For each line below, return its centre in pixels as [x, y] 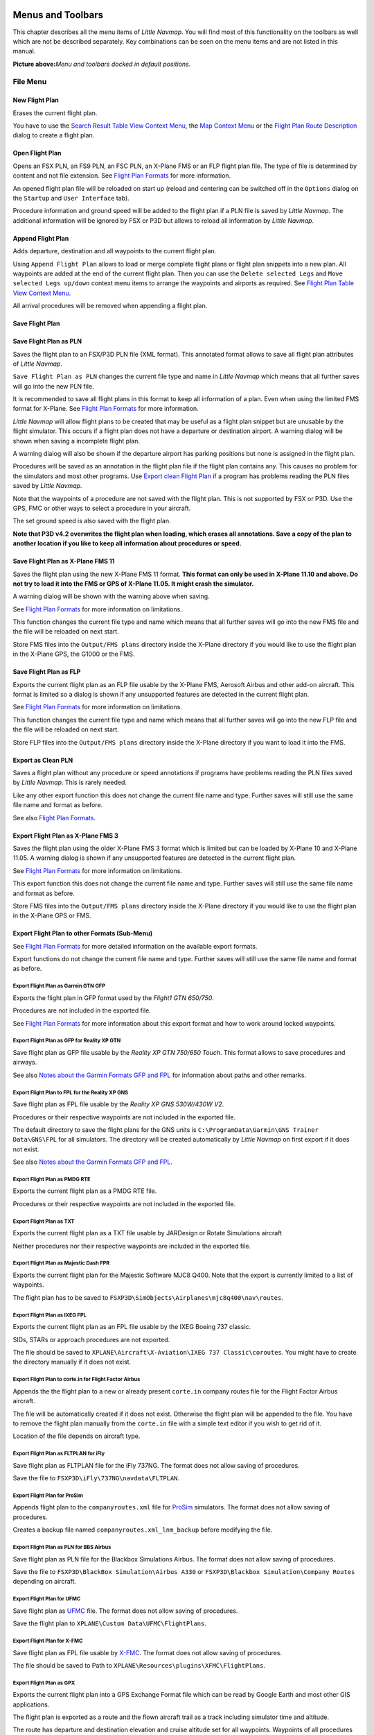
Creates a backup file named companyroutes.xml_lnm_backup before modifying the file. [143, 1530]
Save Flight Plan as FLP [47, 672]
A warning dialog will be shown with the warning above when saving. [112, 596]
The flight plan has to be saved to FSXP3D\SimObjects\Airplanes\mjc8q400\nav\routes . [148, 1297]
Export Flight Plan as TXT [44, 1221]
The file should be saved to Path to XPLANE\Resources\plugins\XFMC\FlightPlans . [139, 1665]
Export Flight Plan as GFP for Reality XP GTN [67, 1041]
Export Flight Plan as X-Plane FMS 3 [66, 836]
